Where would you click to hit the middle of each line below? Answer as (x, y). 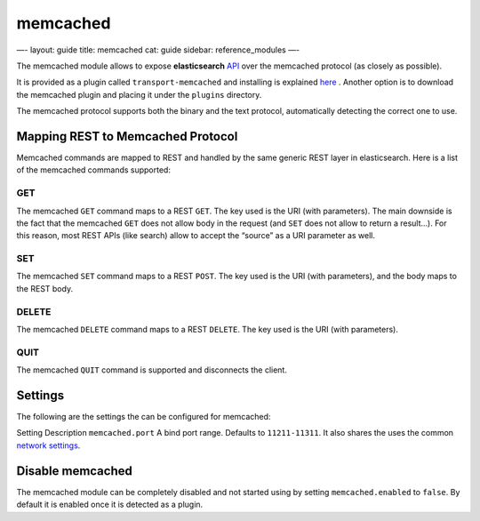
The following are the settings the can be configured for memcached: (144, 417)
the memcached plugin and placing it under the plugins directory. (139, 94)
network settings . (48, 445)
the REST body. (45, 288)
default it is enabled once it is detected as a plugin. (110, 505)
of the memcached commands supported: (93, 170)
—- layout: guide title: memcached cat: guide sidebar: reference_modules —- (158, 50)
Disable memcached (74, 471)
